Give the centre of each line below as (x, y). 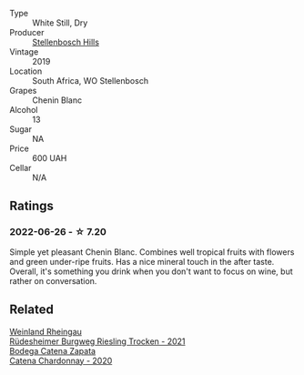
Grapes (23, 91)
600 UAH (50, 158)
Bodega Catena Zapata (53, 350)
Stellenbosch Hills (66, 42)
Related (32, 310)
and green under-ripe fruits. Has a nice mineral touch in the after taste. (142, 261)
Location (26, 71)
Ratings (32, 206)
